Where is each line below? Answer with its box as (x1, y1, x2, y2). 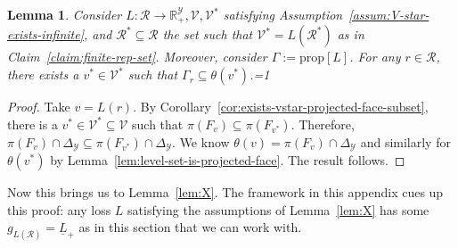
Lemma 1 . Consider (7, 5, 122, 23)
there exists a (7, 65, 79, 84)
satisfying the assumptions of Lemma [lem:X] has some (127, 200, 429, 219)
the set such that (162, 25, 253, 44)
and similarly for (360, 132, 451, 151)
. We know (172, 132, 230, 151)
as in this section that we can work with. (78, 218, 302, 236)
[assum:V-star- (348, 5, 429, 23)
